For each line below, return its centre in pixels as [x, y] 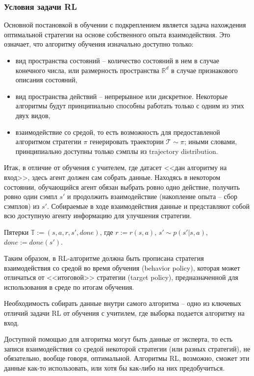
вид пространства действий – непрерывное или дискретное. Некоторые [122, 96]
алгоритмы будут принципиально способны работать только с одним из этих [130, 106]
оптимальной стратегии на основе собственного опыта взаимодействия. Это [117, 34]
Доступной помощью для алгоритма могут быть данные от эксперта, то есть [118, 339]
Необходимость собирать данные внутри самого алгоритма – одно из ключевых [123, 303]
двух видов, [33, 115]
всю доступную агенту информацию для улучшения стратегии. [98, 215]
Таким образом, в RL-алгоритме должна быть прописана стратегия [104, 258]
